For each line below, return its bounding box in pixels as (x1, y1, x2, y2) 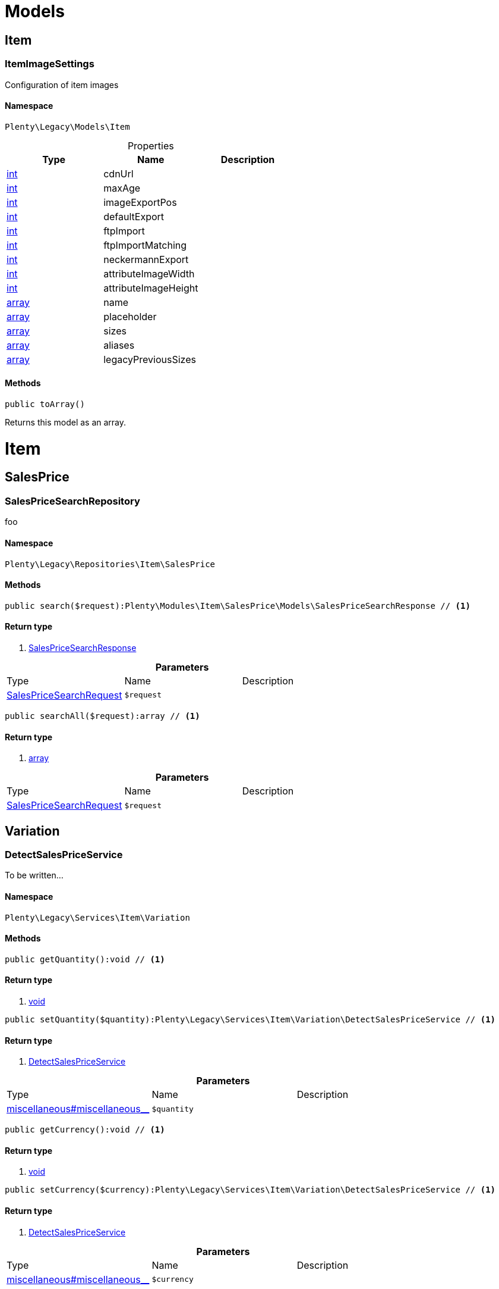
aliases (103, 339, 135, 351)
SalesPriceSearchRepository (5, 495, 140, 507)
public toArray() (5, 399, 85, 409)
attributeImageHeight (103, 281, 198, 294)
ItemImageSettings (5, 58, 94, 70)
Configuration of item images (5, 79, 119, 90)
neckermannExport (103, 253, 189, 265)
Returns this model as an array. (5, 417, 127, 427)
